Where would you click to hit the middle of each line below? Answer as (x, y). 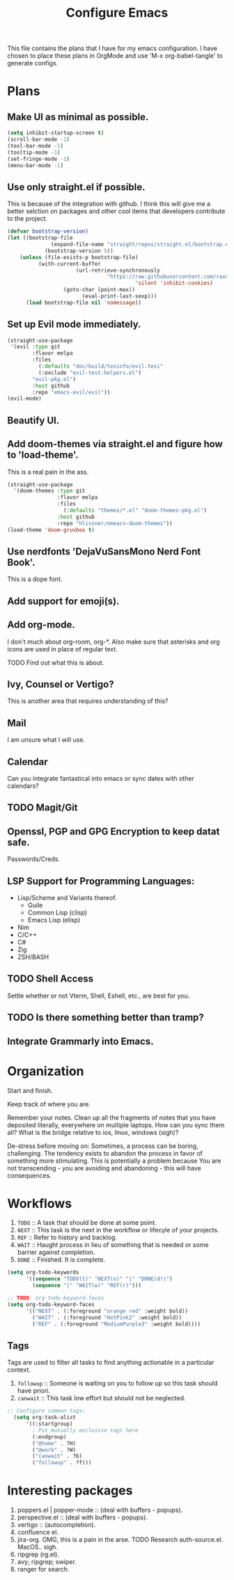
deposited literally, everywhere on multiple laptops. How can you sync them (116, 1125)
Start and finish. (30, 1090)
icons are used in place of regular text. (63, 649)
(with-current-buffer (69, 264)
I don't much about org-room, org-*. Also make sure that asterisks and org (114, 642)
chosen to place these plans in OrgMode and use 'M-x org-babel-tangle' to (115, 56)
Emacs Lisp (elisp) (54, 920)
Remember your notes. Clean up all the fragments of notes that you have (111, 1117)
